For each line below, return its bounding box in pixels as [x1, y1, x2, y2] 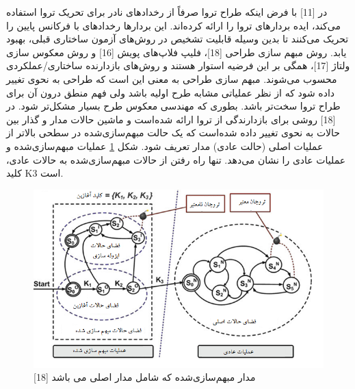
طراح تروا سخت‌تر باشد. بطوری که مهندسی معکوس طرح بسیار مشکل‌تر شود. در [6, 99, 341, 113]
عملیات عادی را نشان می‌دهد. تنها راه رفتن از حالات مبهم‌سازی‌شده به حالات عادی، [6, 152, 346, 166]
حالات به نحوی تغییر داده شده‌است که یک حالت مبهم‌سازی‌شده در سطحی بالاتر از [6, 125, 341, 140]
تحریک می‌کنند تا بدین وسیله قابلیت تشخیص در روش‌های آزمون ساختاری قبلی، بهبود [6, 32, 349, 46]
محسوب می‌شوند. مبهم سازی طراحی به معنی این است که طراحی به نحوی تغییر [6, 71, 337, 86]
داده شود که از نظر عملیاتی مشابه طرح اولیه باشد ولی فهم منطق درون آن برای [6, 85, 335, 99]
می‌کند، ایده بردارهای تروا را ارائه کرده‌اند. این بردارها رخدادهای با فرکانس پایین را [6, 18, 341, 32]
